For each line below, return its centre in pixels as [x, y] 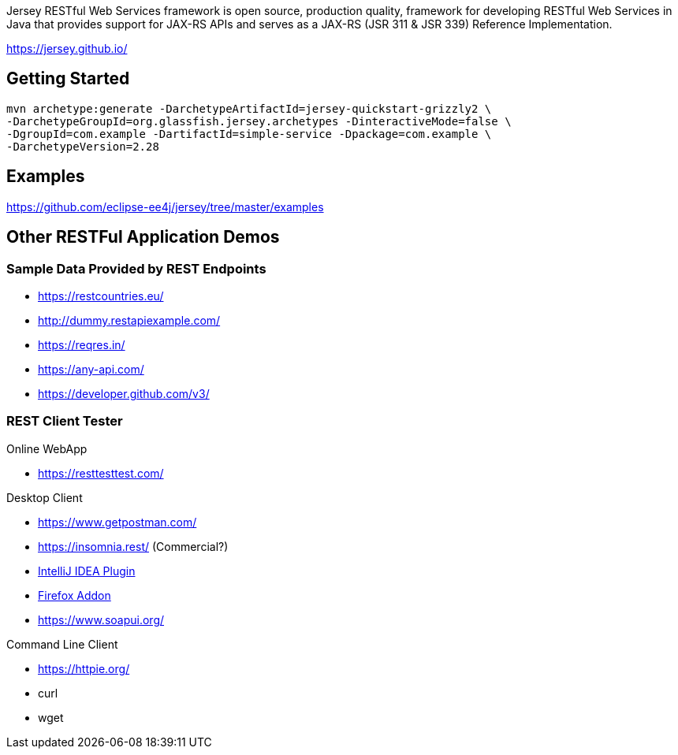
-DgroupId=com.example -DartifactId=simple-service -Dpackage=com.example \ [249, 134]
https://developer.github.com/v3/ [124, 393]
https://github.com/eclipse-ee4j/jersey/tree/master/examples [165, 206]
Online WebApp [47, 448]
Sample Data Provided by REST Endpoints [136, 268]
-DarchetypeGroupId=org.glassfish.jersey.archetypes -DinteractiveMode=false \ [259, 121]
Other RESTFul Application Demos [143, 237]
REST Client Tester [65, 421]
